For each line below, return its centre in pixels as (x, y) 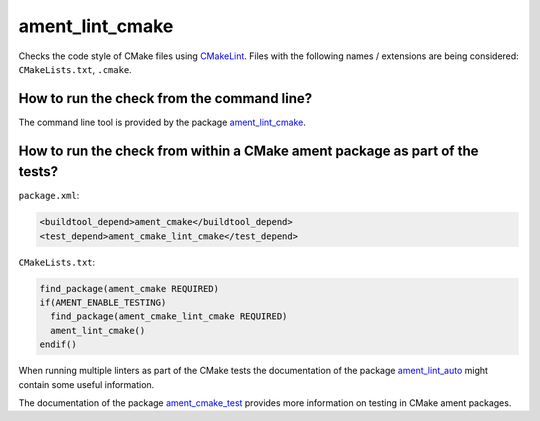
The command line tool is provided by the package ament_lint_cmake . (162, 122)
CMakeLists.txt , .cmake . (75, 69)
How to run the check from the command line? (165, 98)
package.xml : (49, 196)
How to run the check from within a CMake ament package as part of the (248, 150)
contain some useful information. (86, 384)
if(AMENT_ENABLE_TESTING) (103, 303)
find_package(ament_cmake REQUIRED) (129, 288)
